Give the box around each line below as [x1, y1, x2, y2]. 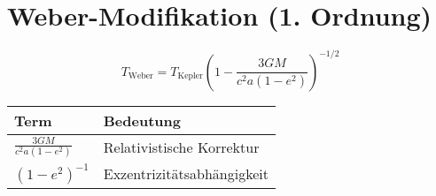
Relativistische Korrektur [103, 137, 260, 158]
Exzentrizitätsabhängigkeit [103, 163, 269, 185]
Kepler [177, 72, 203, 81]
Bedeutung [103, 109, 181, 131]
